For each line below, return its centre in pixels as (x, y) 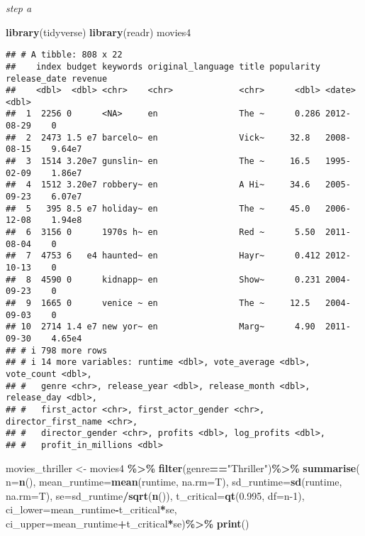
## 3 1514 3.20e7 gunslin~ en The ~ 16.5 (158, 162)
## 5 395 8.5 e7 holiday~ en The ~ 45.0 (158, 208)
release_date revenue (57, 78)
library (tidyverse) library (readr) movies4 (99, 32)
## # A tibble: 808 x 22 (64, 55)
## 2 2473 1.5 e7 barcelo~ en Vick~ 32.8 (158, 137)
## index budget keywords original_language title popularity (163, 66)
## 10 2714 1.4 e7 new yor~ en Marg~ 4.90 (161, 327)
